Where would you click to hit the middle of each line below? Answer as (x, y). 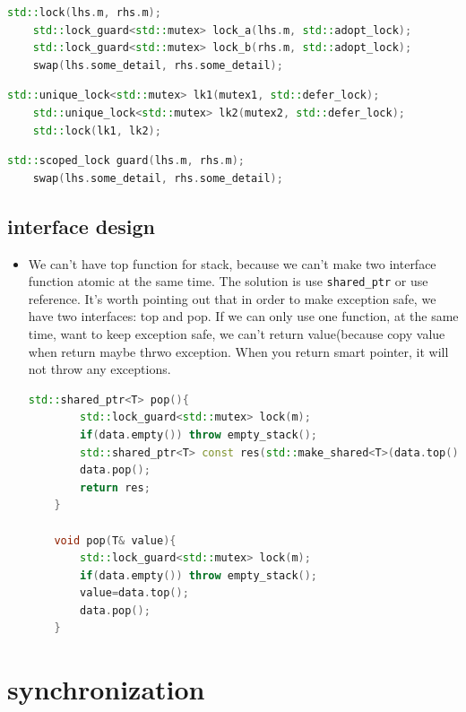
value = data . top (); (134, 593)
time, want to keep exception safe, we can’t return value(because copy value (237, 333)
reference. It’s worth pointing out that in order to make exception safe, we (232, 298)
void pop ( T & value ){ (115, 540)
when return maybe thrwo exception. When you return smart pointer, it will (238, 351)
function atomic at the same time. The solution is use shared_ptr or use (228, 281)
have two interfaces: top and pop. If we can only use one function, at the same (243, 316)
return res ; (115, 487)
